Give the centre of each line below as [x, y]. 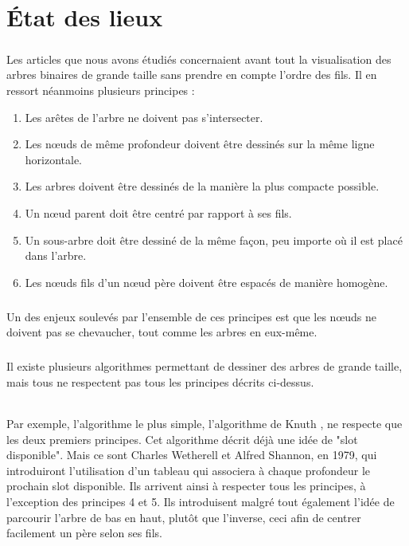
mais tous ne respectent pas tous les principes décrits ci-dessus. [160, 381]
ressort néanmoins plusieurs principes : [101, 90]
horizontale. [54, 159]
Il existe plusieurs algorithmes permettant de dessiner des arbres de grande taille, [204, 366]
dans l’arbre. [56, 255]
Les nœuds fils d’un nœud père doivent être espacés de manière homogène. [206, 282]
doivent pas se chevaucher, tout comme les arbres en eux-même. [162, 332]
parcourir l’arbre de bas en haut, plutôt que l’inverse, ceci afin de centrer [184, 517]
